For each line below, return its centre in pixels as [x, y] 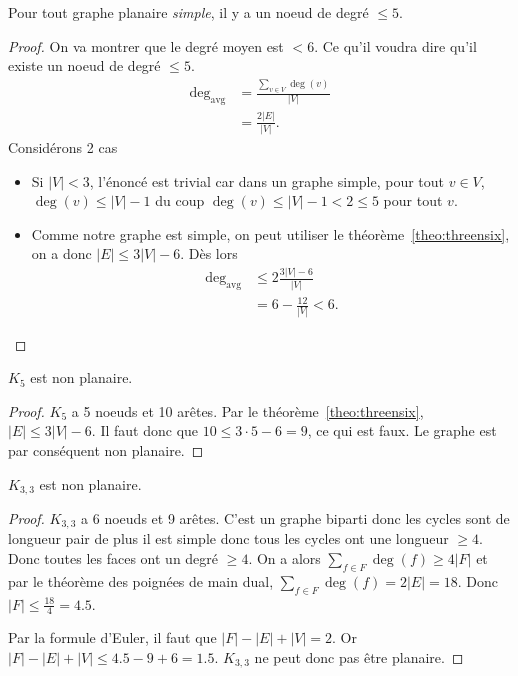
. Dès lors [209, 253]
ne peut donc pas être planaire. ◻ [359, 657]
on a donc [61, 253]
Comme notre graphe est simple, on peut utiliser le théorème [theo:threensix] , [270, 233]
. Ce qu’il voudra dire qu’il [395, 45]
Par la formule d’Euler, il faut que [112, 637]
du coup [180, 200]
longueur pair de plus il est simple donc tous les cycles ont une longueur [228, 538]
